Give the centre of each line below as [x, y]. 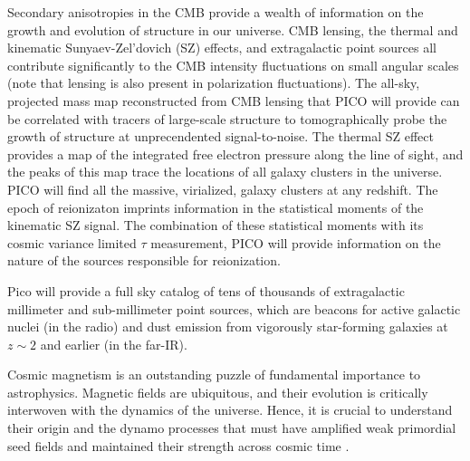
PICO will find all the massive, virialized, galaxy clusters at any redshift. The [223, 189]
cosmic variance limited [72, 242]
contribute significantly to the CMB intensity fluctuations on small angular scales [233, 65]
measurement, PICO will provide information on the [296, 242]
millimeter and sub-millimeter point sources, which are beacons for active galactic [234, 308]
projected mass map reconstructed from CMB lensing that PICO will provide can [234, 100]
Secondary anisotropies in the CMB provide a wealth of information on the [216, 12]
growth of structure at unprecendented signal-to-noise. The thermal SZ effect [221, 136]
